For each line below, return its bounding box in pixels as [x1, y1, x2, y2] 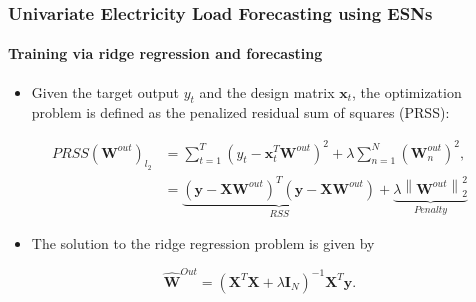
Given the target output [31, 81, 179, 102]
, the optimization [352, 81, 462, 102]
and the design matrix [199, 81, 335, 102]
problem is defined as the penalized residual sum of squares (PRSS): [31, 102, 450, 123]
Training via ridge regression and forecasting [8, 43, 323, 64]
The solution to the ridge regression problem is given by [31, 233, 375, 254]
